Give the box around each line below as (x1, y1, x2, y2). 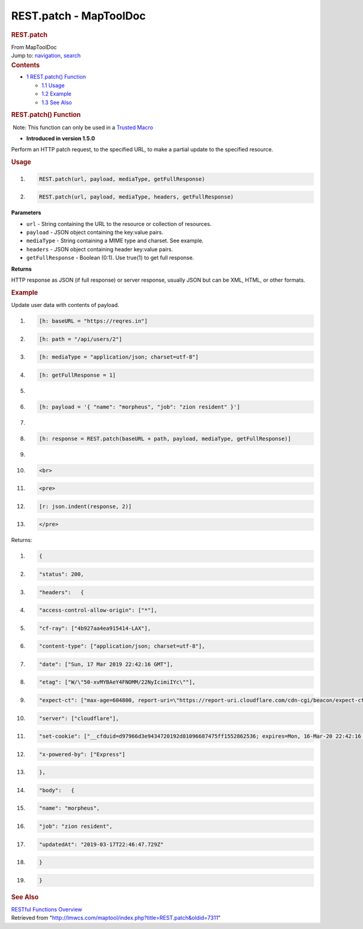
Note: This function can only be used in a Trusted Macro (12, 124, 154, 131)
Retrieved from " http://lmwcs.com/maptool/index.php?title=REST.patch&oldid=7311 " (11, 914, 221, 922)
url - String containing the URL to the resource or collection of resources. (26, 220, 212, 227)
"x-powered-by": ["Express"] (39, 751, 126, 758)
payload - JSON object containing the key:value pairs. (26, 229, 163, 236)
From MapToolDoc (11, 43, 57, 51)
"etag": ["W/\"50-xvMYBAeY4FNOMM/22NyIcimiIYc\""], (39, 679, 196, 686)
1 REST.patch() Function (26, 73, 86, 81)
